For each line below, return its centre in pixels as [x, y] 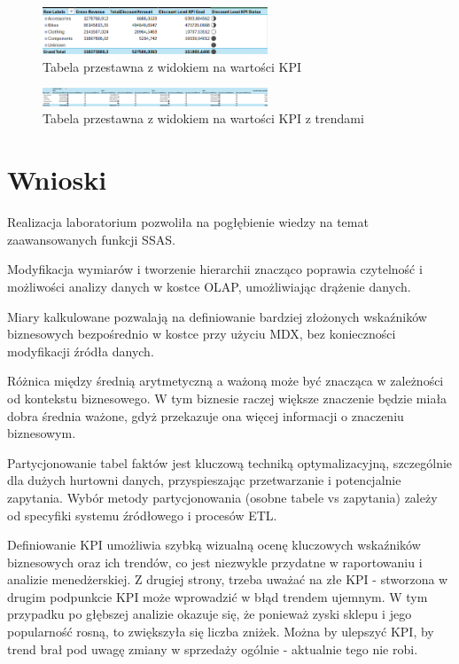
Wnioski [57, 180]
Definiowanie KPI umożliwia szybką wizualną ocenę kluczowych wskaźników [214, 545]
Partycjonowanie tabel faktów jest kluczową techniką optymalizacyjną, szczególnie [230, 462]
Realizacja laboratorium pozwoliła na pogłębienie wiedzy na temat [188, 222]
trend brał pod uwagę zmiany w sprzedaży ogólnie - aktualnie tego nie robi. [213, 648]
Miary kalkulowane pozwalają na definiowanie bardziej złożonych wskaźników [217, 316]
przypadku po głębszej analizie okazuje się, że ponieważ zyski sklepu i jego [210, 614]
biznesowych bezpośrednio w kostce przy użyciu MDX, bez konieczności [202, 334]
